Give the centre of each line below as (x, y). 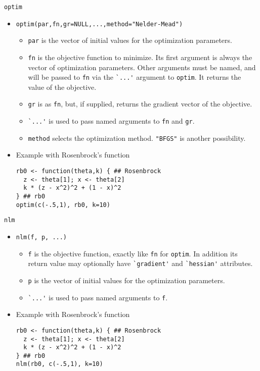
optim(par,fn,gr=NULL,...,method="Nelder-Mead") (99, 24)
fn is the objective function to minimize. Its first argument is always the (140, 57)
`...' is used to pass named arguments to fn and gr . (111, 121)
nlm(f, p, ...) (41, 237)
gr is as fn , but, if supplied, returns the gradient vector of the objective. (140, 104)
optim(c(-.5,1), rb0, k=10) (63, 205)
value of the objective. (62, 87)
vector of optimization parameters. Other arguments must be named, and (142, 67)
